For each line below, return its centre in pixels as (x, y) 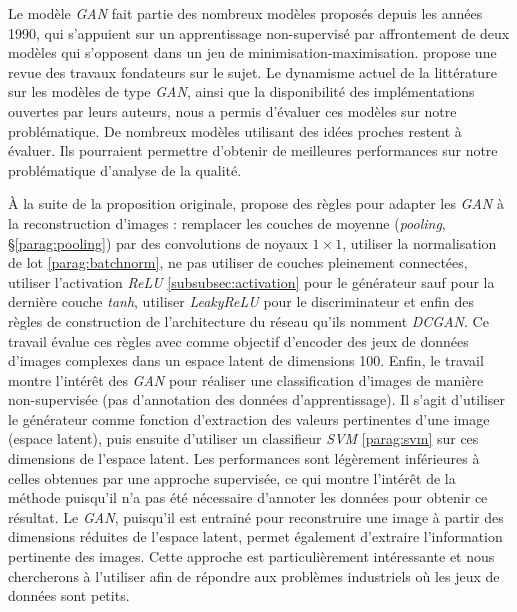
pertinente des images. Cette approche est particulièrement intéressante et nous (251, 556)
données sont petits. (69, 595)
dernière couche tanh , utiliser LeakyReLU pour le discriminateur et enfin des (241, 301)
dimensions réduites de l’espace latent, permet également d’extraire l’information (255, 536)
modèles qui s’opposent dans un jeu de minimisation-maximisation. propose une (252, 52)
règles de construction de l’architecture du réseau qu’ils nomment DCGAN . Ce (248, 320)
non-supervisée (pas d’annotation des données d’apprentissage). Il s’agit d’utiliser (257, 399)
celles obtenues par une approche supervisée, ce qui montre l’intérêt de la (232, 477)
